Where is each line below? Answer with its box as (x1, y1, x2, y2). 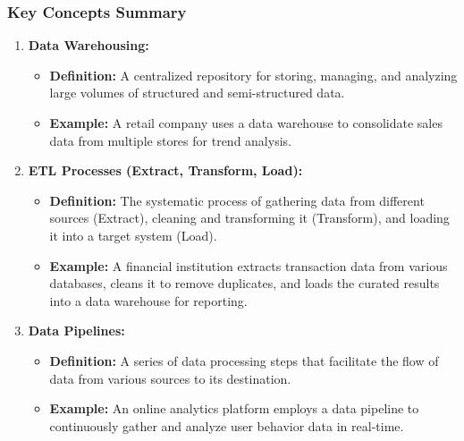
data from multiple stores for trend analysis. (49, 131, 291, 149)
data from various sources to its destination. (49, 369, 291, 387)
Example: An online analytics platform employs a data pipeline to (49, 399, 419, 418)
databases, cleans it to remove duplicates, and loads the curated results (49, 274, 440, 293)
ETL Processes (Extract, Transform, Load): (28, 161, 303, 180)
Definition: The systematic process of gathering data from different (49, 191, 425, 209)
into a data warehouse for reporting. (49, 291, 248, 310)
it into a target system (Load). (49, 225, 217, 244)
